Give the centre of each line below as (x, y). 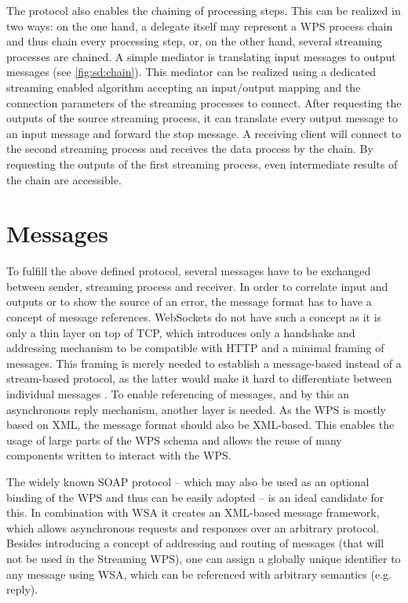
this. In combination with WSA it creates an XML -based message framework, (193, 512)
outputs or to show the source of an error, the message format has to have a (189, 301)
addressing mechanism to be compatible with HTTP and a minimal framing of (195, 348)
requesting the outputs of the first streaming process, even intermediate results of (202, 163)
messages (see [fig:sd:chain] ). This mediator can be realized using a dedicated (191, 72)
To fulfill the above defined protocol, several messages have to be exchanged (189, 271)
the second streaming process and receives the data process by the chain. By (190, 149)
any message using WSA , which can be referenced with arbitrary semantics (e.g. (199, 574)
